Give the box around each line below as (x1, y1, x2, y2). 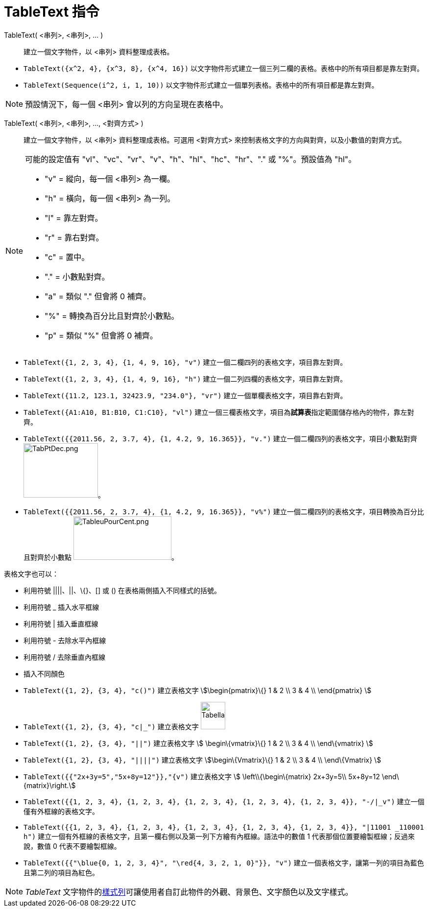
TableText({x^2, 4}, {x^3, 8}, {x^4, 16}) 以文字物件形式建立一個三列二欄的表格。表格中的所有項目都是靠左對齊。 (24, 64, 424, 72)
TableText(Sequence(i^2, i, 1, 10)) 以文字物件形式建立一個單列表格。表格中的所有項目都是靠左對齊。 (24, 80, 379, 89)
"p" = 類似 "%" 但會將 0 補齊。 (45, 330, 158, 340)
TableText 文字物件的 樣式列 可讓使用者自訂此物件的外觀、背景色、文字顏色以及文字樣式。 (25, 887, 353, 897)
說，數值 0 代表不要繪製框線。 (24, 841, 121, 850)
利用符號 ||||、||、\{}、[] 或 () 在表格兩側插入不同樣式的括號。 (24, 586, 221, 595)
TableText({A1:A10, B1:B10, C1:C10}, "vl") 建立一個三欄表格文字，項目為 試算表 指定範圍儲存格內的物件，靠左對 (24, 408, 414, 416)
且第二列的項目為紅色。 (24, 868, 99, 877)
